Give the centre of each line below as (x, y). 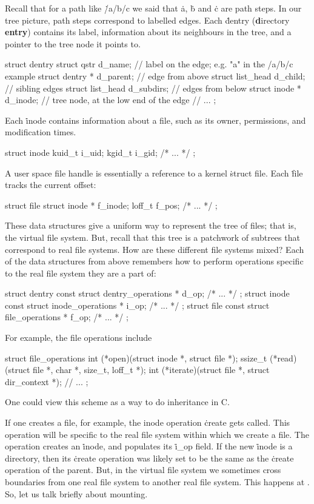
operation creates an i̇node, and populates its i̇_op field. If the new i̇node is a (149, 446)
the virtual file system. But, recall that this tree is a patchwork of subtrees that (152, 237)
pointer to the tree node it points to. (73, 43)
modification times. (41, 132)
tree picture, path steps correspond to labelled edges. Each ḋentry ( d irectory (147, 20)
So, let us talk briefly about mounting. (76, 493)
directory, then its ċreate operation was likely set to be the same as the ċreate (149, 458)
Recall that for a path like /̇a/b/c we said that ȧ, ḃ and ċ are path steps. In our (153, 8)
